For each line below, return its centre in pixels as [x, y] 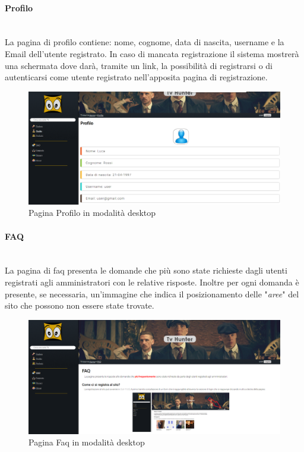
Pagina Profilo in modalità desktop [92, 213]
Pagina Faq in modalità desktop [87, 442]
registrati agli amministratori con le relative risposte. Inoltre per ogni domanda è [152, 282]
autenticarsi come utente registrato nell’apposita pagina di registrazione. [136, 77]
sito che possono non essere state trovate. [80, 305]
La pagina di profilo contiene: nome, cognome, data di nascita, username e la [145, 42]
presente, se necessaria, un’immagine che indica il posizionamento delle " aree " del [152, 294]
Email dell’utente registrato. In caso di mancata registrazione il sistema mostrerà [152, 53]
